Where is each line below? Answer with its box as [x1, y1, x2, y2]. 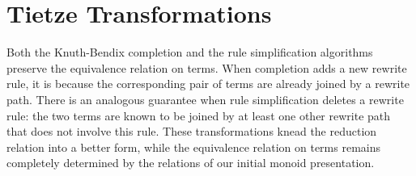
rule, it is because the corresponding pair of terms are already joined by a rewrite [6, 75, 410, 92]
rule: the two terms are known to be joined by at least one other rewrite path [6, 107, 391, 124]
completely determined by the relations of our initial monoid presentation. [6, 154, 375, 171]
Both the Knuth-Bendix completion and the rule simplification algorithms [6, 44, 373, 61]
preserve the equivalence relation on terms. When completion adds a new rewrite [6, 59, 407, 76]
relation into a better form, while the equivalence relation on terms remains [6, 138, 380, 155]
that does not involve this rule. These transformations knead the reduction [6, 123, 377, 140]
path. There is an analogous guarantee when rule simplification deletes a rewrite [6, 90, 404, 107]
